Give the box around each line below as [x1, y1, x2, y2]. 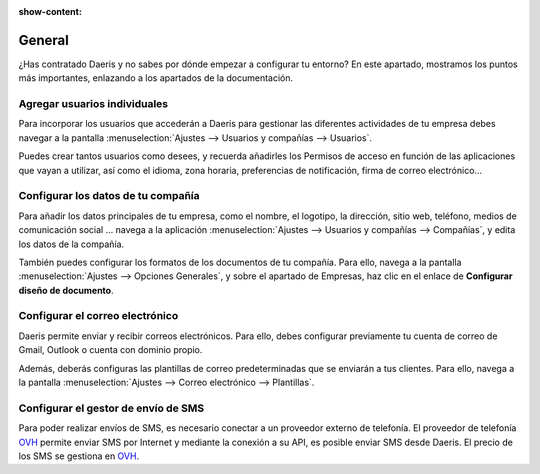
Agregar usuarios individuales [18, 97, 169, 111]
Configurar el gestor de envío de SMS [18, 401, 205, 415]
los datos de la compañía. [18, 238, 125, 250]
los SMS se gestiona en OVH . [18, 450, 140, 462]
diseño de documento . [18, 284, 114, 296]
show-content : [18, 6, 82, 17]
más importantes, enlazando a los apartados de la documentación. [18, 72, 294, 84]
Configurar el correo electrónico [18, 309, 179, 323]
